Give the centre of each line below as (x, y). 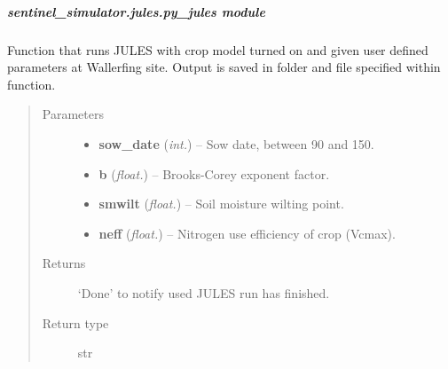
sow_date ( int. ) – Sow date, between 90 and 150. (236, 143)
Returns (64, 263)
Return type (75, 322)
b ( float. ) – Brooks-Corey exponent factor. (214, 173)
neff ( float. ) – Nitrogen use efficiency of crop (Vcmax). (247, 233)
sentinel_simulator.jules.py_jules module (136, 11)
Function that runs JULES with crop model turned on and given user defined (218, 49)
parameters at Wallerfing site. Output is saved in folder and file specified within (224, 67)
